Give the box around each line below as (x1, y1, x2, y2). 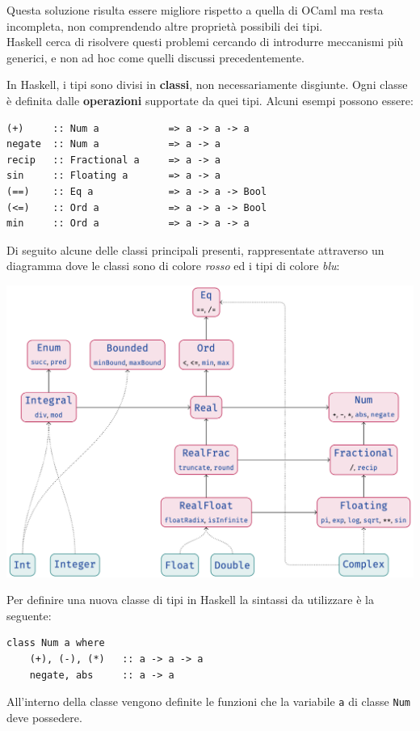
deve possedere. (6, 708, 82, 725)
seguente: (6, 606, 52, 623)
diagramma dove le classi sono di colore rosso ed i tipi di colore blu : (6, 257, 340, 274)
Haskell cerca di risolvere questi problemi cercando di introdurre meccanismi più (6, 33, 404, 50)
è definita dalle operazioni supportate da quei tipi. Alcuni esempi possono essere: (6, 91, 414, 108)
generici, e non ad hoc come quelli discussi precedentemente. (6, 49, 304, 65)
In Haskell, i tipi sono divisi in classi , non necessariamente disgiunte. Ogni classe (6, 76, 408, 93)
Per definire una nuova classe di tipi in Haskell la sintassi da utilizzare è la (6, 591, 374, 608)
